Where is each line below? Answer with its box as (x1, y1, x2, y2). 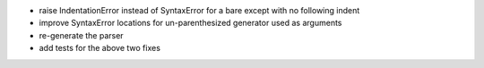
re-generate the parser (39, 30, 125, 40)
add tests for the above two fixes (39, 43, 161, 54)
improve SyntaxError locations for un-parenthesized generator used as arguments (39, 18, 342, 29)
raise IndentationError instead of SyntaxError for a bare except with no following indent (39, 5, 360, 15)
